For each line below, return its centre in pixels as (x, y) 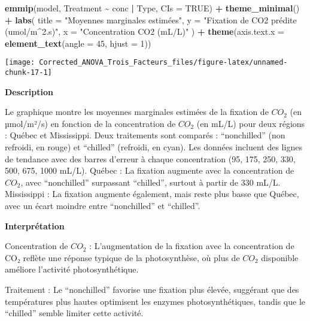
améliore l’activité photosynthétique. (72, 269)
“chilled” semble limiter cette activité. (74, 313)
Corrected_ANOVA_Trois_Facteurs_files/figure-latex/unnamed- (163, 63)
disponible (280, 257)
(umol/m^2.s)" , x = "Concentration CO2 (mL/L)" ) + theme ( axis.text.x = (145, 31)
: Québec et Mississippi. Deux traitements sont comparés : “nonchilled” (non (145, 135)
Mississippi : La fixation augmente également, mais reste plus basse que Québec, (152, 194)
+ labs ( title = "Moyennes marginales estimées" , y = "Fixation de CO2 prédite (151, 19)
